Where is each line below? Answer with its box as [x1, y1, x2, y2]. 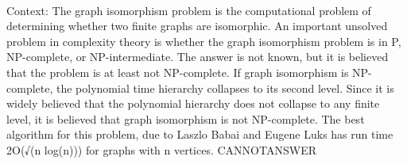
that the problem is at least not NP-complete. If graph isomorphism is [6, 63, 349, 80]
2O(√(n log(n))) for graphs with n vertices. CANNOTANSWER [6, 141, 316, 158]
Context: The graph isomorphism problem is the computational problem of [6, 2, 371, 18]
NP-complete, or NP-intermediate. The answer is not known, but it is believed [6, 48, 389, 65]
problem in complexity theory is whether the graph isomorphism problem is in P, [6, 32, 401, 49]
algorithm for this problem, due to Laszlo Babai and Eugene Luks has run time [6, 126, 393, 143]
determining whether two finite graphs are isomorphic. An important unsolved [6, 17, 388, 34]
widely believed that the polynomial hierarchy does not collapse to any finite [6, 95, 380, 112]
